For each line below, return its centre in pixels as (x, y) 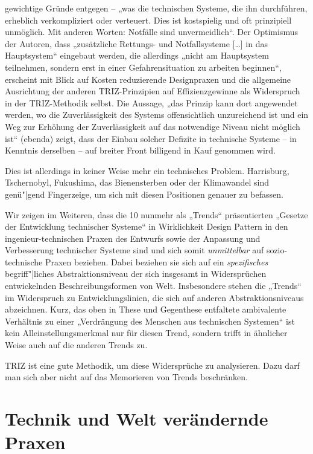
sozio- (277, 250)
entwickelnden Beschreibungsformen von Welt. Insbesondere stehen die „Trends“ (153, 286)
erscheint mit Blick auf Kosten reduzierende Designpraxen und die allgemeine (148, 79)
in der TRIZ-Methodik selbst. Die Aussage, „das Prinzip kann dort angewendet (151, 102)
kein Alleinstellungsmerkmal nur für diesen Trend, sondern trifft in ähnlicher (146, 333)
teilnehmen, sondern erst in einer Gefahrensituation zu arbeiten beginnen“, (143, 67)
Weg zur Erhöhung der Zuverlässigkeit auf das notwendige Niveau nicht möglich (153, 126)
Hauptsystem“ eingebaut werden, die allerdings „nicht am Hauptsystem (137, 55)
